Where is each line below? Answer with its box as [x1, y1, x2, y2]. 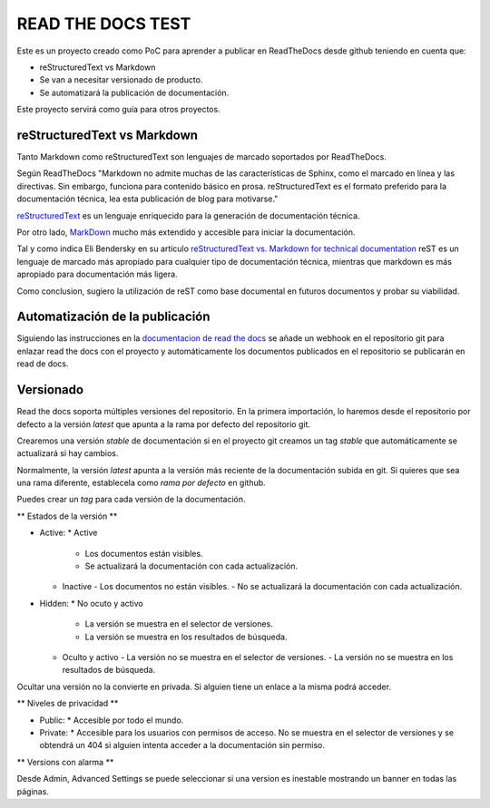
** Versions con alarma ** [16, 756, 114, 767]
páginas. [16, 785, 50, 797]
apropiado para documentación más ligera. [16, 268, 178, 280]
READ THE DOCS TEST [16, 14, 191, 34]
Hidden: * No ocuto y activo [39, 598, 144, 608]
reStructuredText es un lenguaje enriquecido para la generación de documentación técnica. [16, 209, 360, 221]
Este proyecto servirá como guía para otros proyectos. [16, 104, 221, 115]
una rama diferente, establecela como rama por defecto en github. [16, 477, 267, 489]
